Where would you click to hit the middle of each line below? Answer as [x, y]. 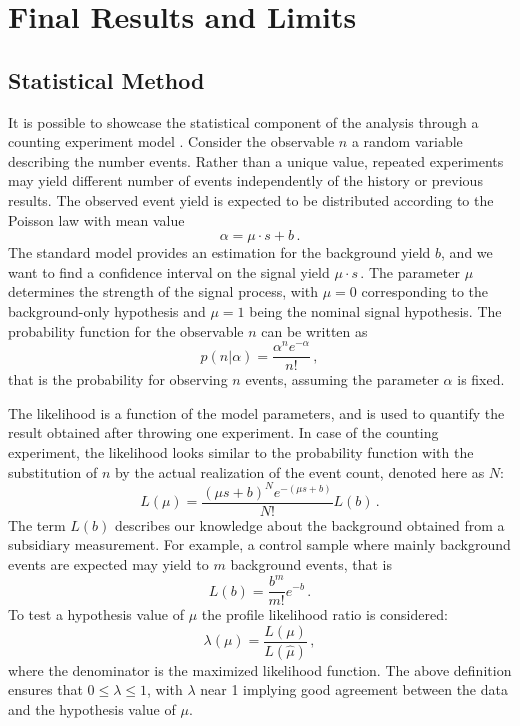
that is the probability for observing [118, 379]
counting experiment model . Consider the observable [171, 141]
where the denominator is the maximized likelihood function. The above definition [260, 669]
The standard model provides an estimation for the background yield [219, 252]
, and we [467, 252]
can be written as [314, 330]
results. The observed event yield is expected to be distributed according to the [251, 199]
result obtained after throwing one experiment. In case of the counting [223, 432]
